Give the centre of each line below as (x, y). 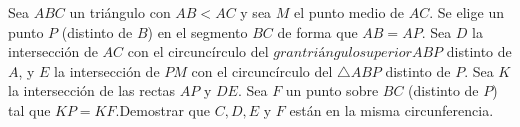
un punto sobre (332, 90)
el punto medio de (349, 12)
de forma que (317, 31)
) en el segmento (197, 31)
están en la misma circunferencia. (391, 109)
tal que (29, 109)
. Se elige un (466, 12)
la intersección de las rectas (92, 90)
